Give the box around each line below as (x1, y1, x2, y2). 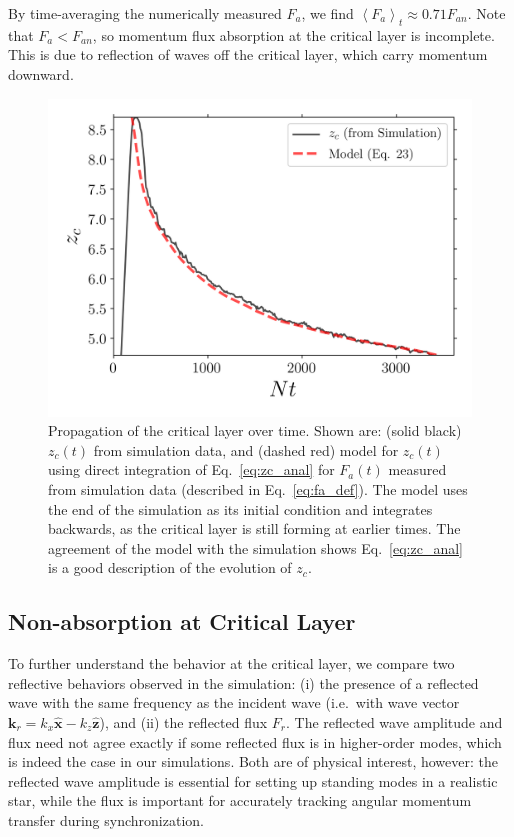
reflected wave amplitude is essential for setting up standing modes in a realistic (8, 770, 498, 791)
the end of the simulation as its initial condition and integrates (48, 498, 433, 519)
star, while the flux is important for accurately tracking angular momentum (8, 790, 472, 811)
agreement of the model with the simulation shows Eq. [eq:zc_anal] (48, 537, 464, 558)
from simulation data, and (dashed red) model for (93, 439, 399, 460)
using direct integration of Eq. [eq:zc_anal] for (48, 459, 335, 480)
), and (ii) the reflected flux (99, 711, 268, 732)
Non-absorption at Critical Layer (8, 606, 356, 637)
